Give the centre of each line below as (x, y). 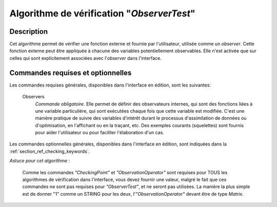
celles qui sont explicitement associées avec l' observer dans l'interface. (85, 58)
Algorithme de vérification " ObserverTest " (102, 13)
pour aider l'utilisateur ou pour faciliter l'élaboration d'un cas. (100, 133)
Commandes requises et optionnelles (71, 73)
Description (29, 32)
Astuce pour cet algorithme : (40, 161)
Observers (33, 97)
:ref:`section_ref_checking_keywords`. (50, 151)
